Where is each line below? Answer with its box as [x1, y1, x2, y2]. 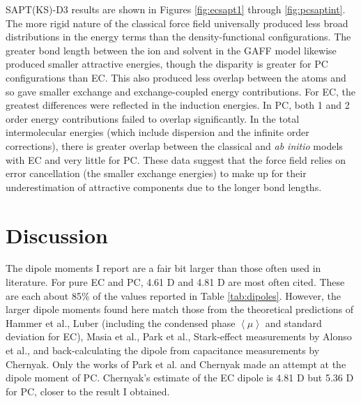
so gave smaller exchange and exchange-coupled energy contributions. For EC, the [6, 84, 356, 98]
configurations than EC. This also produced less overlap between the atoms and [6, 70, 346, 84]
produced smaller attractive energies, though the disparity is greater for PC [6, 56, 328, 71]
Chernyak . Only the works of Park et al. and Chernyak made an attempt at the [6, 356, 346, 371]
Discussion [6, 220, 108, 249]
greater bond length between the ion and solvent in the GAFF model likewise [6, 43, 337, 57]
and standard [265, 315, 322, 330]
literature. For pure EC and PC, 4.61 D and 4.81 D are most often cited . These [6, 275, 345, 289]
